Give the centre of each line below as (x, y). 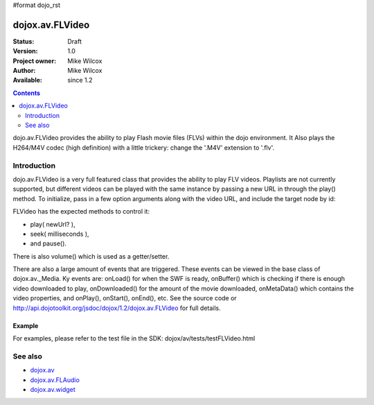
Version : (25, 51)
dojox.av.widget (53, 389)
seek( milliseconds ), (60, 234)
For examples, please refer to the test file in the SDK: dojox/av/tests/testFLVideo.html (134, 338)
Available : (28, 80)
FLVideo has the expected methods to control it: (81, 212)
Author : (24, 71)
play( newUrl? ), (53, 224)
